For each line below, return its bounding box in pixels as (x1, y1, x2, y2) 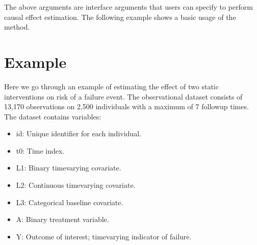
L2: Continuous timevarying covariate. (16, 180, 136, 190)
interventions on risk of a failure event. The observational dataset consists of (4, 91, 243, 102)
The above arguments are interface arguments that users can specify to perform (4, 2, 253, 12)
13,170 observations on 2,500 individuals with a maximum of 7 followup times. (4, 101, 249, 112)
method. (4, 21, 30, 32)
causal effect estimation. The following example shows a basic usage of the (4, 11, 236, 22)
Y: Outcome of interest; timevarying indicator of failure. (16, 231, 192, 241)
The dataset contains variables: (4, 111, 101, 121)
